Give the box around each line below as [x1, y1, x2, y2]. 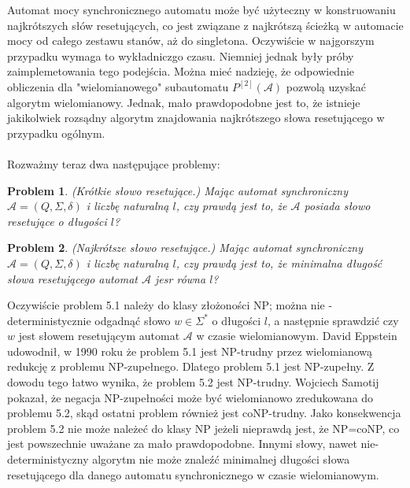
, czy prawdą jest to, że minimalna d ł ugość [175, 254, 382, 271]
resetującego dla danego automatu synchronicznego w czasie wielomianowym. [7, 466, 379, 482]
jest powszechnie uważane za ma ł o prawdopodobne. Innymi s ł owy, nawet [7, 435, 357, 452]
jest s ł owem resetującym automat [18, 327, 180, 344]
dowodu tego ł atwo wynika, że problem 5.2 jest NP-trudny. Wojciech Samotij [7, 374, 379, 390]
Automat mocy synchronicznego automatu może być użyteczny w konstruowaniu [7, 2, 396, 17]
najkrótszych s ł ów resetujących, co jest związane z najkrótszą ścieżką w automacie [7, 17, 404, 33]
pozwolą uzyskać [286, 78, 366, 94]
